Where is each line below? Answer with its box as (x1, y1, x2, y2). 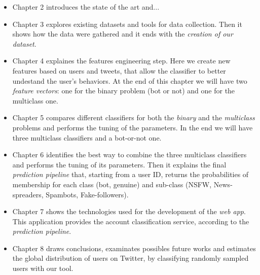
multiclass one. (12, 95, 58, 106)
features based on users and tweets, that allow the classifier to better (12, 65, 226, 76)
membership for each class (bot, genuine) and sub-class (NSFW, (12, 179, 212, 189)
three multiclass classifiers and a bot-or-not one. (12, 132, 162, 143)
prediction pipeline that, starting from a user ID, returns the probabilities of (12, 169, 249, 180)
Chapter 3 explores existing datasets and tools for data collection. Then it (12, 18, 242, 29)
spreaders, (12, 189, 44, 199)
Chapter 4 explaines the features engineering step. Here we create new (12, 55, 231, 66)
